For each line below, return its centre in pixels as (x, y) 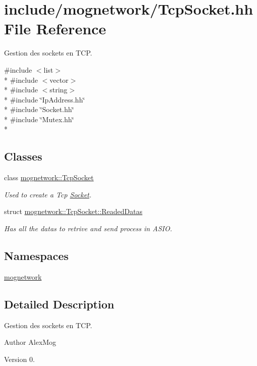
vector (59, 80)
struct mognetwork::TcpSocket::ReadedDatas (73, 211)
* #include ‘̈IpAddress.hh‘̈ (45, 99)
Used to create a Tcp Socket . (48, 194)
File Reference (55, 29)
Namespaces (36, 256)
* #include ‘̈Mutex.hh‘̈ (39, 119)
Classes (23, 156)
